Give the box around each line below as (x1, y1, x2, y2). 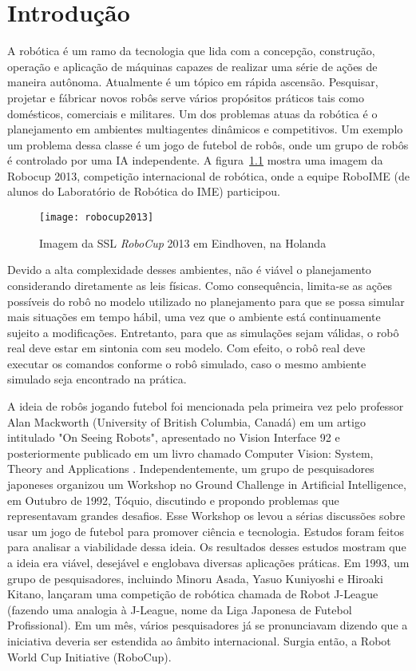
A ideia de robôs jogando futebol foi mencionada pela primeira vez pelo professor (7, 398, 404, 415)
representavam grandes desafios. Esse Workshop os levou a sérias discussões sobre (7, 507, 406, 524)
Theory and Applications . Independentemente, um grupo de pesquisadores (7, 460, 374, 477)
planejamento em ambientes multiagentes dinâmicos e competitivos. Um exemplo (7, 121, 403, 137)
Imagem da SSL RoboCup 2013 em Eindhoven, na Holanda (39, 234, 327, 251)
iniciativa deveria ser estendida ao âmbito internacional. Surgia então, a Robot (7, 632, 391, 649)
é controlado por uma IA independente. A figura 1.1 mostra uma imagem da (7, 152, 383, 169)
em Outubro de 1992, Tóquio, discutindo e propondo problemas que (7, 491, 339, 508)
